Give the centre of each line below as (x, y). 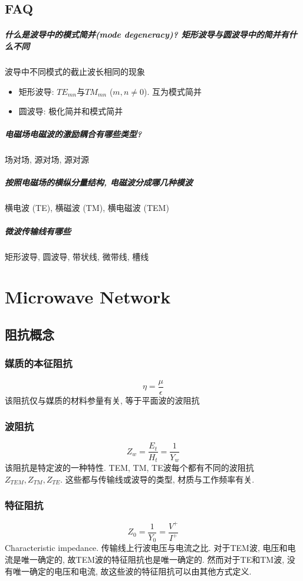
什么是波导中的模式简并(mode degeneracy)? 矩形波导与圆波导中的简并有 (147, 34)
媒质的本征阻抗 (39, 363)
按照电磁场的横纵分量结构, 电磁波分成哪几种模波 (99, 182)
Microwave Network (88, 297)
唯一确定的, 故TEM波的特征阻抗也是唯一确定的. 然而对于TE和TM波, (153, 559)
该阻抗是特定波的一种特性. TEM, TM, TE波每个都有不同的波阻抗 (129, 467)
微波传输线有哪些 (38, 231)
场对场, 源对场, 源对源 (47, 159)
